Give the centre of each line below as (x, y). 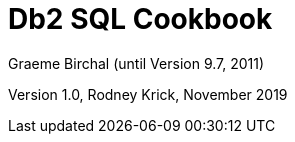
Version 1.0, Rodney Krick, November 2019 (148, 94)
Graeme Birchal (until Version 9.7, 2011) (136, 63)
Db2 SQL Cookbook (140, 19)
